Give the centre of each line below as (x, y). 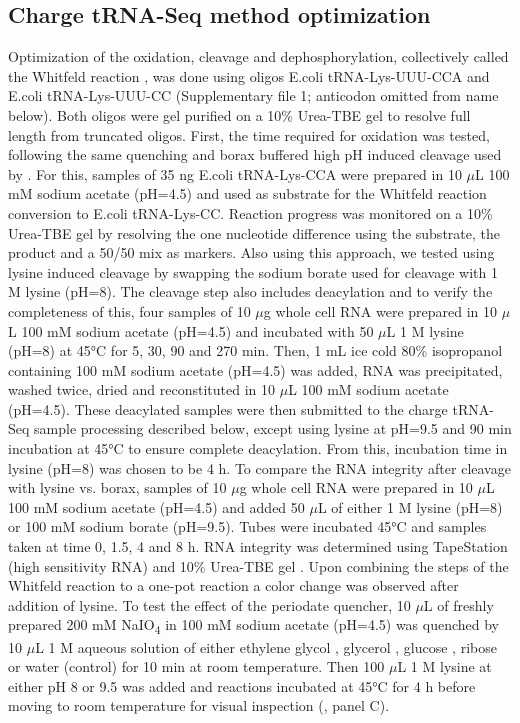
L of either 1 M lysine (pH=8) (410, 506)
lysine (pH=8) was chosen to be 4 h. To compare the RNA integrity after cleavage (259, 467)
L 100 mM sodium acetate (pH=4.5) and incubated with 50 (191, 330)
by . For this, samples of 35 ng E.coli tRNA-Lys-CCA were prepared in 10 (235, 173)
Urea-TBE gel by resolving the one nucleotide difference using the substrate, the (254, 232)
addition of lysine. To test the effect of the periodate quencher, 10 (209, 604)
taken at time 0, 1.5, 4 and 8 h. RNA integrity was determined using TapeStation (258, 546)
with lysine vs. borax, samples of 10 (117, 487)
